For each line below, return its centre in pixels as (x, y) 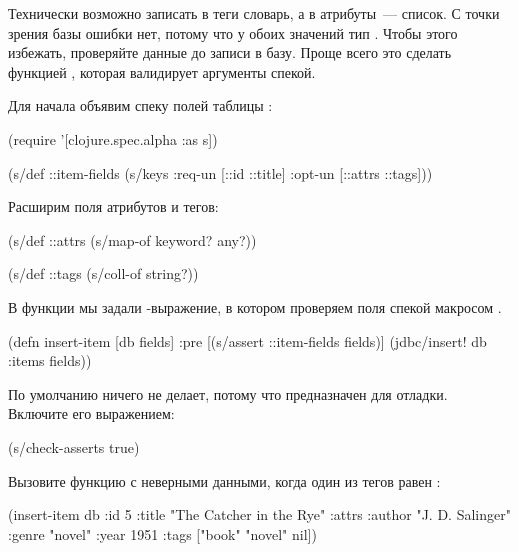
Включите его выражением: (91, 413)
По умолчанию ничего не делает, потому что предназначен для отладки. (228, 393)
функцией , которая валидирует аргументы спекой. (162, 71)
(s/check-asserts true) (74, 446)
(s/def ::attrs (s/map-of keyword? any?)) (132, 239)
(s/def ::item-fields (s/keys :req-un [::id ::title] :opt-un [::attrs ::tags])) (220, 172)
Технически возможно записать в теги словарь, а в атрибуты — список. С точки (254, 13)
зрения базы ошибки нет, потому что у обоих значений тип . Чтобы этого (233, 32)
